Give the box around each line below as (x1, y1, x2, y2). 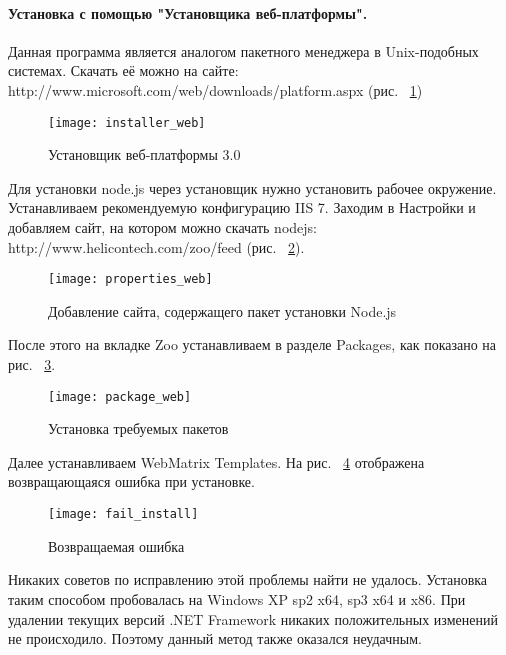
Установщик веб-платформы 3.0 (48, 144, 241, 165)
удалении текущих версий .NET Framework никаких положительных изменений (8, 608, 498, 629)
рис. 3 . (8, 354, 56, 375)
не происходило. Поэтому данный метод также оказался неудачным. (8, 628, 422, 649)
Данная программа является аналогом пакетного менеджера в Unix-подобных (8, 40, 479, 61)
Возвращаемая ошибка (48, 535, 185, 556)
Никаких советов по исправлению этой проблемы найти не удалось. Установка (8, 569, 488, 590)
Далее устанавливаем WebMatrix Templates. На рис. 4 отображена (8, 451, 425, 472)
